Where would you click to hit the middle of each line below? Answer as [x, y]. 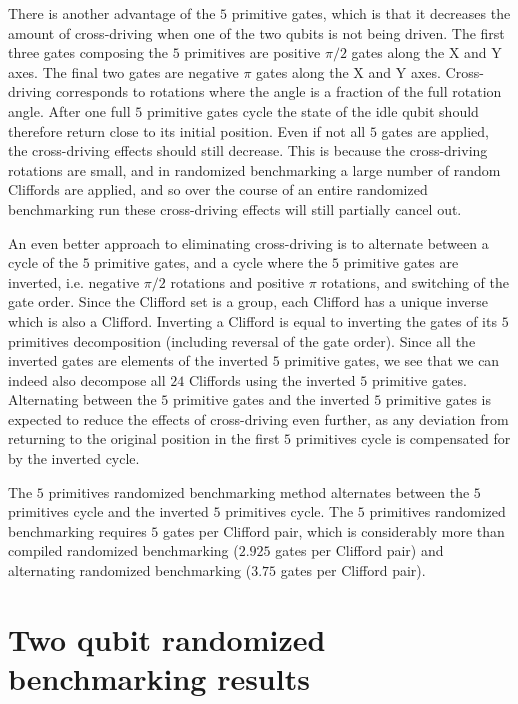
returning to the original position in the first [144, 438]
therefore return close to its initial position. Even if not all [187, 130]
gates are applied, [435, 130]
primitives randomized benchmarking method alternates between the [259, 491]
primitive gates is [438, 399]
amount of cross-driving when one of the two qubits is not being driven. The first [256, 32]
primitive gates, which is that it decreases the [371, 13]
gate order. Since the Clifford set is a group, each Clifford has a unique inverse [248, 301]
